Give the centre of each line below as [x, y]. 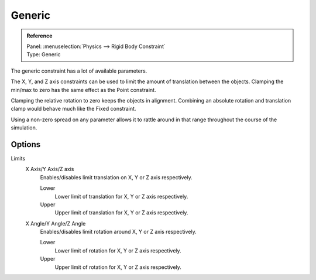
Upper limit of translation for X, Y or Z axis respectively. [121, 213]
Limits [18, 158]
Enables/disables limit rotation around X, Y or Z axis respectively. [118, 232]
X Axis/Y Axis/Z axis [50, 169]
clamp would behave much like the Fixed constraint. [73, 109]
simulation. [24, 128]
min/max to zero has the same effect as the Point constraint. [83, 90]
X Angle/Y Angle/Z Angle [56, 223]
